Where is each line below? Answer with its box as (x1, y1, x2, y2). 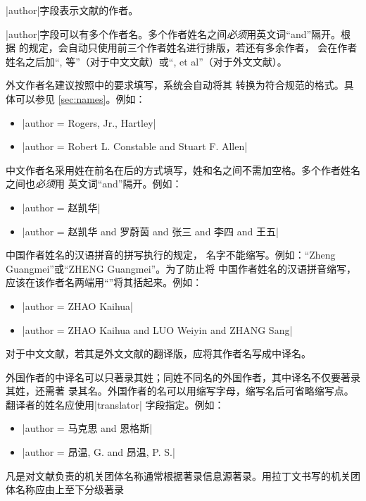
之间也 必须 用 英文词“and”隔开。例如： (6, 176, 182, 191)
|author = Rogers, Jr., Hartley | (22, 115, 156, 130)
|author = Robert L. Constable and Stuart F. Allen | (22, 139, 248, 154)
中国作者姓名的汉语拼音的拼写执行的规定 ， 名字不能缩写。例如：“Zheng (6, 247, 336, 262)
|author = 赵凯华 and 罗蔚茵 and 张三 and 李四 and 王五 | (22, 223, 279, 238)
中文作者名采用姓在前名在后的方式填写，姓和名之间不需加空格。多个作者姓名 (6, 162, 360, 177)
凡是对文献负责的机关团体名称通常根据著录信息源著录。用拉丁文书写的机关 (6, 468, 351, 483)
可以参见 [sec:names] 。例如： (15, 91, 146, 106)
